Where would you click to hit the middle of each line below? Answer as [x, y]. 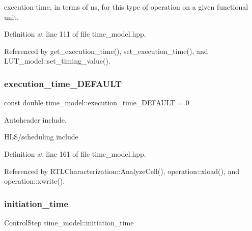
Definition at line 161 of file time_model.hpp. [75, 153]
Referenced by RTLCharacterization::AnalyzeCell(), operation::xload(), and [122, 171]
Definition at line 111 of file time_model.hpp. [75, 34]
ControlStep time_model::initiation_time [69, 222]
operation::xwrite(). [35, 181]
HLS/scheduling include [41, 137]
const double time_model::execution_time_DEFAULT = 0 [97, 103]
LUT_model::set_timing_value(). [57, 61]
